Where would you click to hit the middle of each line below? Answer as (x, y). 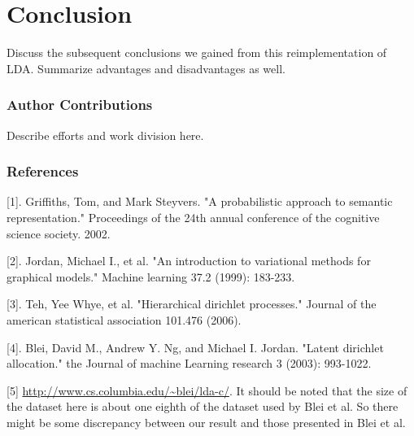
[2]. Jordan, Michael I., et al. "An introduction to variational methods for (189, 261)
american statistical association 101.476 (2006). (124, 319)
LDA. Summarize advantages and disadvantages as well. (146, 68)
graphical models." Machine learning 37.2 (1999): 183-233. (151, 276)
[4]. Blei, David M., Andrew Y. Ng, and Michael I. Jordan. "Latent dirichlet (195, 347)
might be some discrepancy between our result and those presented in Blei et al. (206, 422)
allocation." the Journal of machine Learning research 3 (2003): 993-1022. (189, 363)
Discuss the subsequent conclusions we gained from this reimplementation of (197, 52)
